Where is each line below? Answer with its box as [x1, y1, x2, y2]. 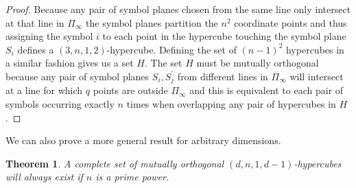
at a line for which [5, 83, 83, 97]
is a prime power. [95, 169, 169, 184]
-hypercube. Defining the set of [106, 42, 237, 56]
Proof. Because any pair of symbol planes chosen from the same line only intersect [5, 2, 351, 16]
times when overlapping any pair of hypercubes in [126, 97, 336, 111]
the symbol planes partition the [86, 15, 218, 30]
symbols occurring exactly [5, 97, 115, 111]
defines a [17, 42, 54, 56]
